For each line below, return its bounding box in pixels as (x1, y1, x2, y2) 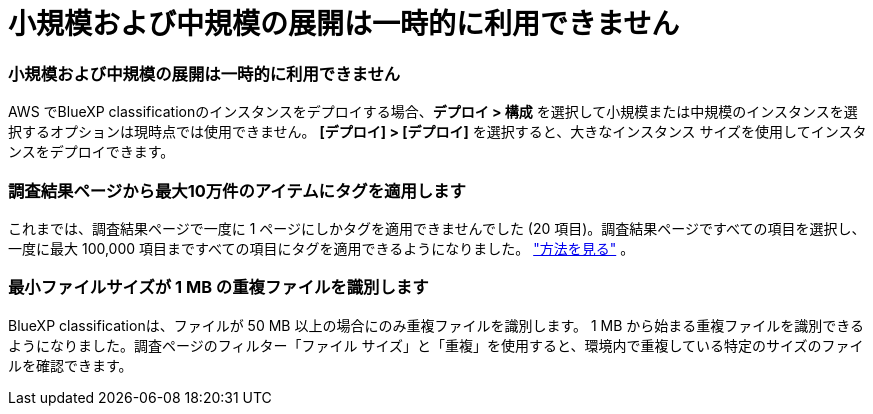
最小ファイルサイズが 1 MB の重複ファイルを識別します (8, 277, 429, 298)
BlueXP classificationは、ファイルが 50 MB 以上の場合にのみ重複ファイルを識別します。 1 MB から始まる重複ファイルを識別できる (8, 316, 865, 334)
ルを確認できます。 (8, 356, 133, 374)
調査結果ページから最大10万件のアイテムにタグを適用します (8, 180, 466, 201)
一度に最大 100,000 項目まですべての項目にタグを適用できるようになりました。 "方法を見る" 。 (8, 239, 635, 257)
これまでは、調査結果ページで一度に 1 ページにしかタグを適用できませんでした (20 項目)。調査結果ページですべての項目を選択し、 (8, 219, 866, 237)
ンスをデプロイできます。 (8, 143, 175, 161)
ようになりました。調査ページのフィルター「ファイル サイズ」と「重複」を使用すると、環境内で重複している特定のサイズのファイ (8, 336, 864, 354)
